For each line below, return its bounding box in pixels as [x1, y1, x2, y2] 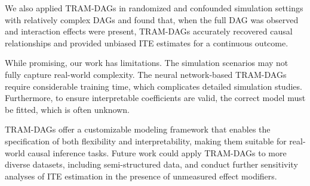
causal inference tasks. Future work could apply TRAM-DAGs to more [27, 146, 287, 159]
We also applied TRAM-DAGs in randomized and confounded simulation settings [5, 2, 303, 14]
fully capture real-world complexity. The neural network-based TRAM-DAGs [5, 68, 287, 80]
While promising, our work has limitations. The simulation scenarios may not [5, 56, 288, 69]
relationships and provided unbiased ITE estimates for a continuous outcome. [5, 36, 288, 49]
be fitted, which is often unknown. [5, 103, 130, 115]
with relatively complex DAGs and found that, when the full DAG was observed [5, 13, 299, 26]
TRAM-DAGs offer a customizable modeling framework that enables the [5, 123, 271, 135]
